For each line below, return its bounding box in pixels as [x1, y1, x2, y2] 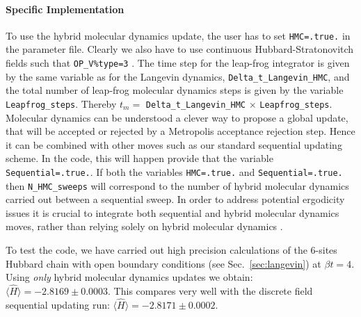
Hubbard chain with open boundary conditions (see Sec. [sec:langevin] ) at [6, 256, 321, 270]
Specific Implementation [6, 1, 125, 16]
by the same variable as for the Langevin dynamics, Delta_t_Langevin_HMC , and [6, 69, 350, 83]
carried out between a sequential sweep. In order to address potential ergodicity [6, 192, 345, 206]
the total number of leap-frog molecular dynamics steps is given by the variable [6, 83, 344, 97]
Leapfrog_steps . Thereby [6, 96, 117, 111]
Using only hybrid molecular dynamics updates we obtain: [6, 270, 253, 284]
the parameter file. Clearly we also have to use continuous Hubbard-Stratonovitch [6, 42, 354, 56]
